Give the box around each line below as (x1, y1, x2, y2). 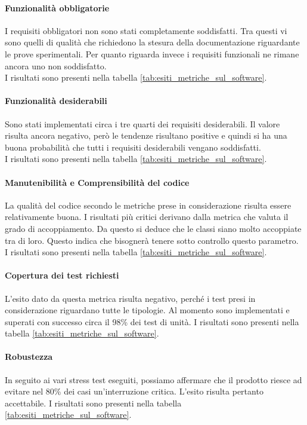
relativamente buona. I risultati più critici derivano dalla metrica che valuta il (5, 210, 289, 223)
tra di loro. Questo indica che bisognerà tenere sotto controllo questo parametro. (5, 234, 299, 246)
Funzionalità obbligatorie (5, 1, 110, 14)
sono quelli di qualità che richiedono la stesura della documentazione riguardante (5, 36, 300, 48)
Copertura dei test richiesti (5, 269, 119, 282)
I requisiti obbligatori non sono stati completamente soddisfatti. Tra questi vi (5, 24, 287, 36)
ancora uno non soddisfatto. (5, 59, 107, 72)
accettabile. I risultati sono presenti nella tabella (5, 396, 182, 409)
